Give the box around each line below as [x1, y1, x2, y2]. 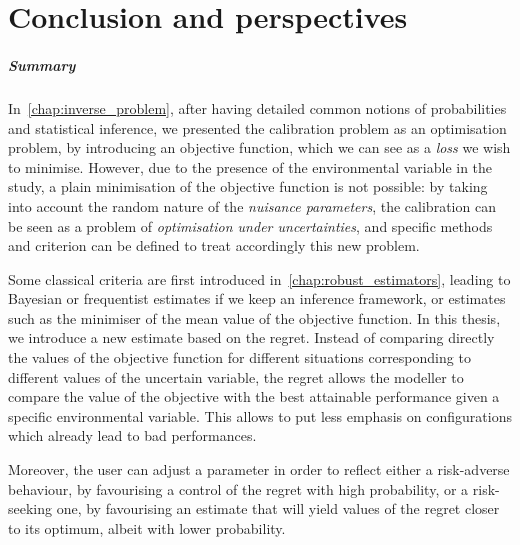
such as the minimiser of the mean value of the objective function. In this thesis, [8, 307, 501, 328]
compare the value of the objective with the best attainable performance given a [8, 386, 500, 407]
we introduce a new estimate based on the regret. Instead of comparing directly [8, 327, 495, 348]
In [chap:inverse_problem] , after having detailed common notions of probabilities [8, 97, 507, 118]
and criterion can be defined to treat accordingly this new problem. [8, 235, 420, 256]
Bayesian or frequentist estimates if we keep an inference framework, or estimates [8, 288, 506, 309]
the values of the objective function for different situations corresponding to [8, 347, 471, 368]
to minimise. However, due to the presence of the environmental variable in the [8, 156, 493, 177]
